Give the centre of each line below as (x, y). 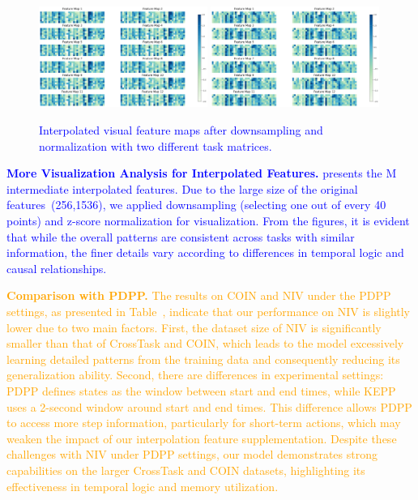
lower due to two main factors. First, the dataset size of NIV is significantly (194, 327)
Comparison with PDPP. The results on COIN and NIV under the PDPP (199, 295)
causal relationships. (57, 268)
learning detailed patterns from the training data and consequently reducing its (203, 359)
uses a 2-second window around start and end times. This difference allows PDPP (209, 406)
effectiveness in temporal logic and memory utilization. (143, 486)
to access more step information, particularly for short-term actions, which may (204, 423)
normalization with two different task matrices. (156, 145)
